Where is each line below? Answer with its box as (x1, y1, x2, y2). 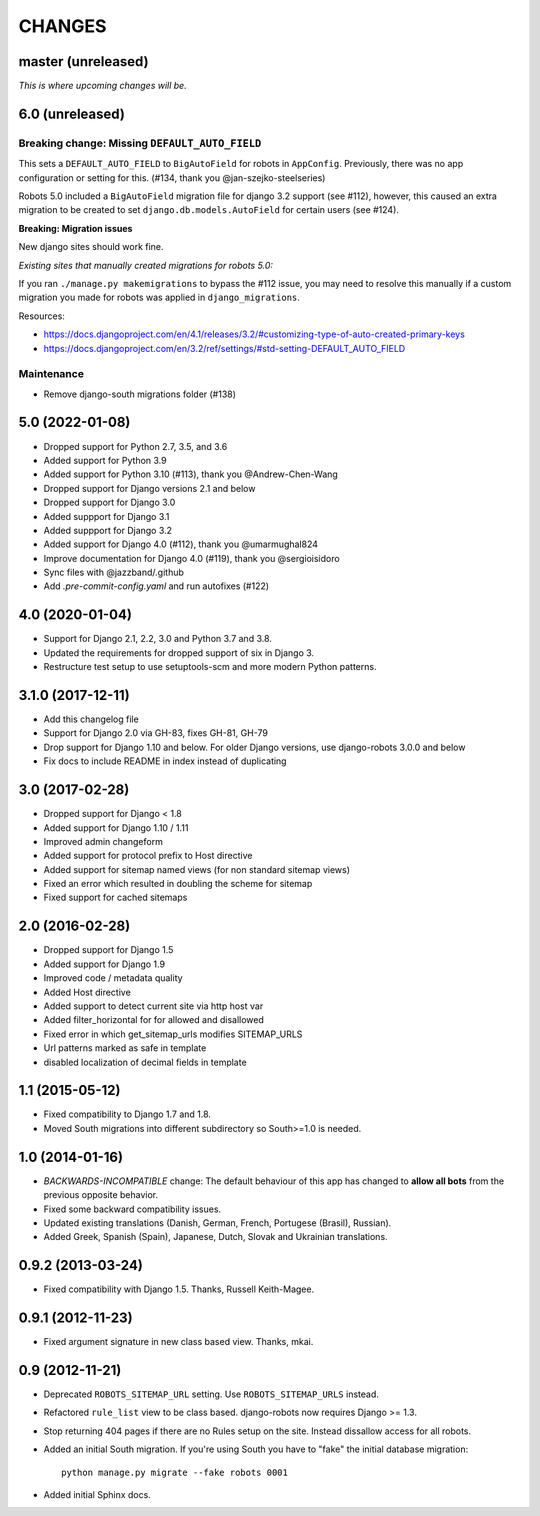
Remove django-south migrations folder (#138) (43, 388, 237, 400)
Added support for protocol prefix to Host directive (43, 850, 253, 862)
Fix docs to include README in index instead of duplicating (43, 755, 287, 767)
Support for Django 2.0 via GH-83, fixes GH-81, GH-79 (43, 727, 269, 739)
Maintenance (18, 367, 85, 381)
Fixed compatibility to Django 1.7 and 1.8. (43, 1108, 212, 1120)
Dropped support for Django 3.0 (43, 496, 176, 509)
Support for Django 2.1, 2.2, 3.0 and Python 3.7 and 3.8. (43, 633, 272, 645)
